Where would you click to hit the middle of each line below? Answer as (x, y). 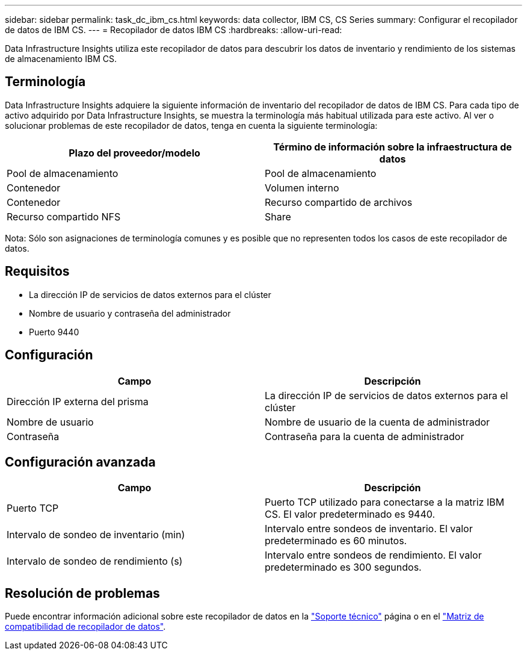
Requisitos (37, 272)
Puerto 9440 (54, 332)
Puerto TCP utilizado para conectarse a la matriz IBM (385, 502)
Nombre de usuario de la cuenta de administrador (378, 422)
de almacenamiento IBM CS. (61, 59)
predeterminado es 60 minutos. (336, 541)
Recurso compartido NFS (64, 216)
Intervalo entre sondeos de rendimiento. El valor (373, 555)
